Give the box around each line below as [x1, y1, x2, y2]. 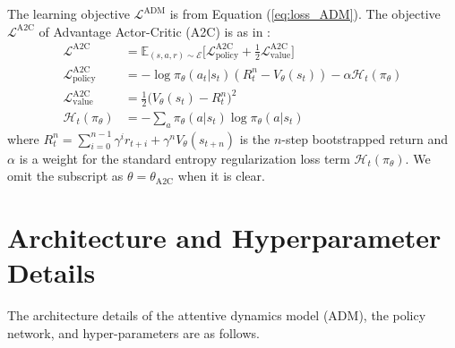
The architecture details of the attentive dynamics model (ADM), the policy [7, 306, 426, 325]
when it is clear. [177, 166, 265, 185]
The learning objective [7, 4, 130, 22]
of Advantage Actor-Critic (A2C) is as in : [39, 21, 270, 40]
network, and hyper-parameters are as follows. [7, 323, 260, 342]
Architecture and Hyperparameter [7, 219, 442, 256]
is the [239, 129, 270, 148]
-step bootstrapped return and [281, 129, 449, 148]
